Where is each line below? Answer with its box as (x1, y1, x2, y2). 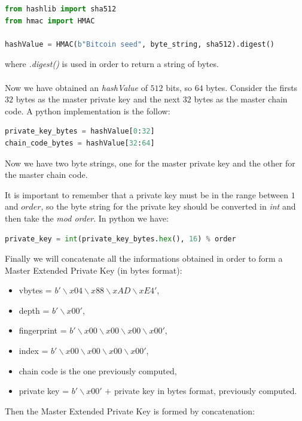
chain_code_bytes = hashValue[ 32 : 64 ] (5, 138, 155, 147)
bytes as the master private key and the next (16, 93, 181, 105)
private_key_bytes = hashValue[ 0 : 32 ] (5, 127, 155, 136)
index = (19, 344, 48, 357)
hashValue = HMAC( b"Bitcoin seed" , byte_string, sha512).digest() (5, 40, 275, 49)
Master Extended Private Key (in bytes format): (5, 263, 182, 276)
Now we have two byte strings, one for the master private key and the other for (5, 156, 295, 169)
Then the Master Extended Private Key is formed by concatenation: (5, 404, 255, 417)
